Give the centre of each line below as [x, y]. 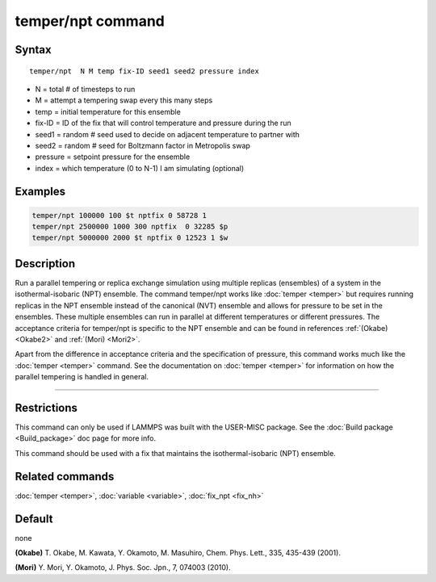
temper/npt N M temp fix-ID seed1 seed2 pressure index [145, 71]
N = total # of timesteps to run [85, 89]
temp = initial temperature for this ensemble [108, 111]
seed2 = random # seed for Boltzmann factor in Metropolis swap [143, 145]
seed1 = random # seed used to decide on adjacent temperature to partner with [168, 134]
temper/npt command [90, 21]
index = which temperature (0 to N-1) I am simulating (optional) [140, 168]
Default [34, 519]
